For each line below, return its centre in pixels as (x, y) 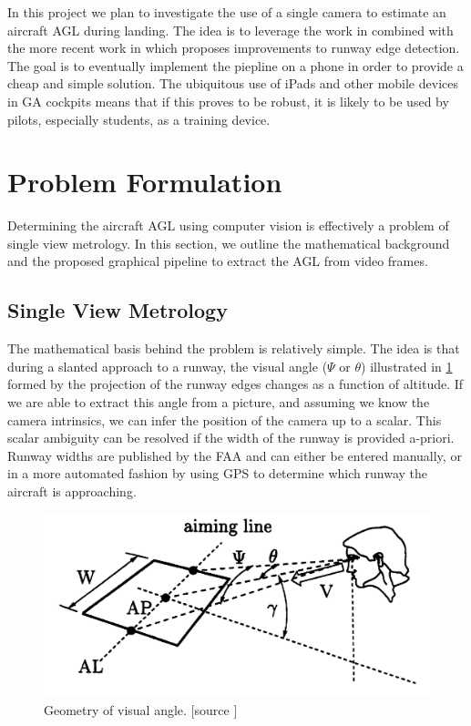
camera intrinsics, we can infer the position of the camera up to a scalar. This (225, 419)
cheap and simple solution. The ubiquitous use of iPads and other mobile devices (233, 83)
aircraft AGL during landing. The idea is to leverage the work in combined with (230, 30)
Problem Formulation (145, 182)
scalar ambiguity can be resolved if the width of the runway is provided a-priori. (231, 438)
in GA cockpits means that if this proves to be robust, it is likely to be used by (228, 101)
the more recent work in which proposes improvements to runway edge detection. (234, 48)
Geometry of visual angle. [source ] (141, 709)
